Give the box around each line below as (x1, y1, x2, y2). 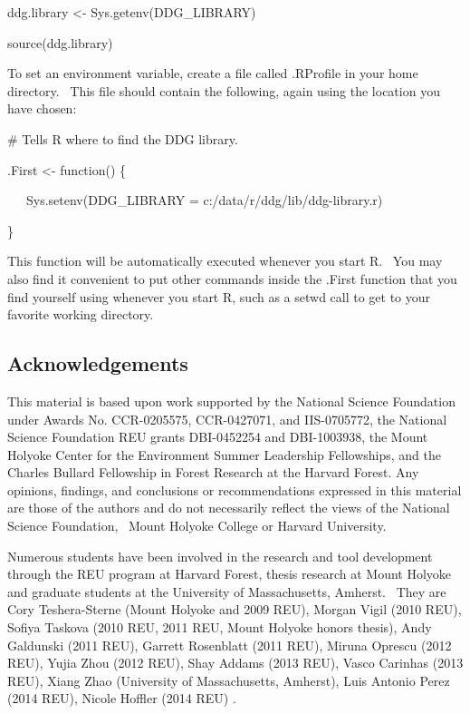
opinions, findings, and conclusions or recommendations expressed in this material (7, 480, 462, 499)
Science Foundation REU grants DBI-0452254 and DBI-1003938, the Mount (7, 427, 428, 446)
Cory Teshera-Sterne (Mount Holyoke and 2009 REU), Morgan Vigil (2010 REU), (7, 600, 462, 619)
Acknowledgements (7, 349, 188, 377)
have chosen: (7, 99, 77, 118)
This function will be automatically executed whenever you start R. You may (7, 251, 443, 270)
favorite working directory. (7, 305, 154, 324)
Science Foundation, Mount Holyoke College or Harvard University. (7, 516, 387, 535)
